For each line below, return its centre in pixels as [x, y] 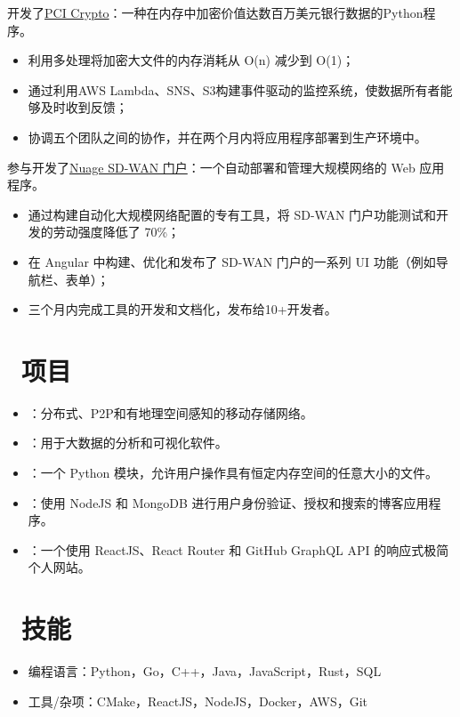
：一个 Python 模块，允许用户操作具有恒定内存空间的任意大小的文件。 [233, 473]
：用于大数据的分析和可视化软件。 [128, 443]
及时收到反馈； [84, 107]
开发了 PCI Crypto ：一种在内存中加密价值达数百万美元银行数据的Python [215, 12]
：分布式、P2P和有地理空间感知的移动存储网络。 [170, 412]
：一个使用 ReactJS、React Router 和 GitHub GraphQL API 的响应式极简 [238, 549]
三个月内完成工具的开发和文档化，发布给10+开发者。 [182, 309]
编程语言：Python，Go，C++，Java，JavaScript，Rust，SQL [205, 671]
